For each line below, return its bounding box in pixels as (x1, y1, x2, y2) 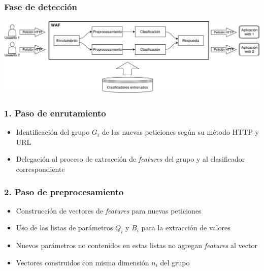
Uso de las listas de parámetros (16, 222, 113, 233)
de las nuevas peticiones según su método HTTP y (102, 127, 259, 137)
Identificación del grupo (16, 127, 90, 137)
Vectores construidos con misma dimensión (16, 257, 149, 267)
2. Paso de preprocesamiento (4, 185, 124, 198)
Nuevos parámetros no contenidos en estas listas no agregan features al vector (16, 240, 257, 251)
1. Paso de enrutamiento (4, 106, 106, 119)
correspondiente (16, 164, 65, 174)
